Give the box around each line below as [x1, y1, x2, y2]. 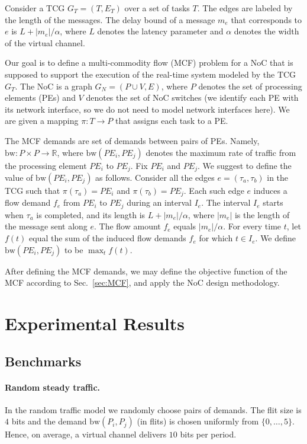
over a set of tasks [124, 2, 190, 14]
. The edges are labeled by [197, 2, 293, 14]
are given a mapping [5, 114, 79, 127]
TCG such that [5, 184, 60, 196]
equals [173, 220, 196, 232]
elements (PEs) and [5, 91, 76, 104]
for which [199, 232, 233, 244]
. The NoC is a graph [15, 79, 92, 92]
